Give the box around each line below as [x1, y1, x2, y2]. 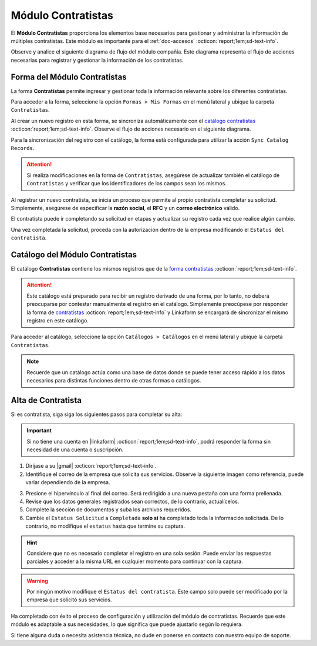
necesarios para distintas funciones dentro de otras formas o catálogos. [26, 377, 201, 384]
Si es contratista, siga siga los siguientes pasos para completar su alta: [11, 411, 183, 418]
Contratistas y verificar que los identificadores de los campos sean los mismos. [26, 180, 227, 187]
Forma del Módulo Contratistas [11, 72, 127, 82]
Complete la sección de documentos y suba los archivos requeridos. [25, 506, 192, 513]
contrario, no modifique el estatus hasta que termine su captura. [25, 522, 185, 530]
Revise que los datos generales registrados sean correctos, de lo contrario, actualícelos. [25, 498, 240, 505]
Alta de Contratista [11, 395, 82, 405]
